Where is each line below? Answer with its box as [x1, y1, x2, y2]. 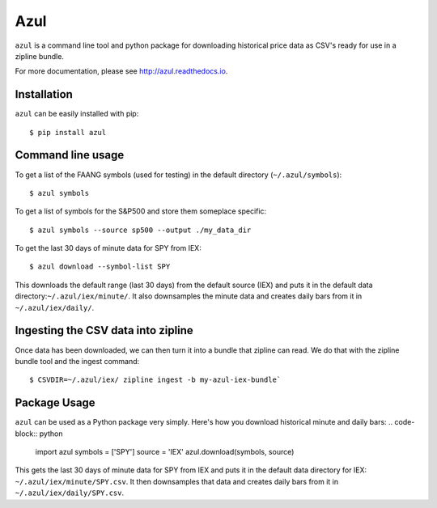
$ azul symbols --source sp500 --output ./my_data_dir [29, 225, 252, 235]
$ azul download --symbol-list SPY [29, 262, 171, 271]
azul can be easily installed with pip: [15, 109, 139, 119]
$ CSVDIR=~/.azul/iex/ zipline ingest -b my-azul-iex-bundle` [29, 375, 282, 384]
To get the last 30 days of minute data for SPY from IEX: [15, 243, 202, 253]
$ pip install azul [29, 128, 107, 137]
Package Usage [15, 396, 96, 410]
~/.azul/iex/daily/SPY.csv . [15, 488, 125, 497]
